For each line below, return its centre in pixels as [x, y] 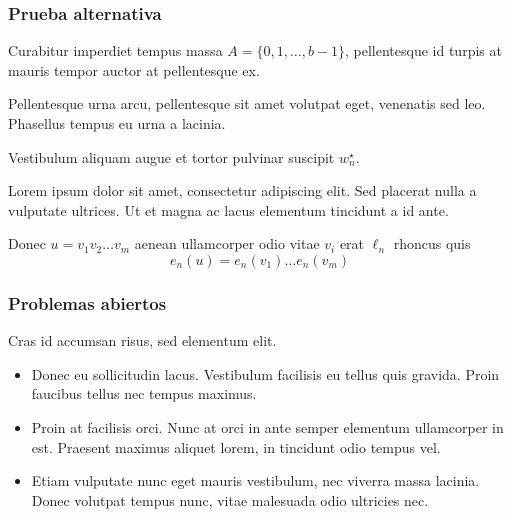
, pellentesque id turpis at [423, 50]
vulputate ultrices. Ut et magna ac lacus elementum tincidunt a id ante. [228, 209]
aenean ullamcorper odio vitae [227, 243]
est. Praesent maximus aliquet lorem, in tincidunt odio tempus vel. [236, 446]
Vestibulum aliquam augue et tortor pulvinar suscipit [171, 156]
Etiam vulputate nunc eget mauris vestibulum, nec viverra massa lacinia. [255, 480]
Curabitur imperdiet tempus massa [115, 50]
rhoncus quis [432, 243]
